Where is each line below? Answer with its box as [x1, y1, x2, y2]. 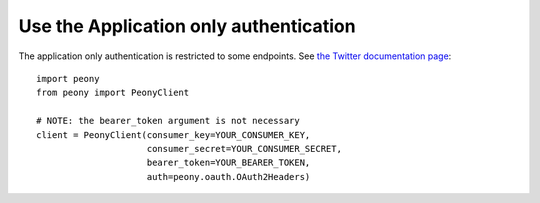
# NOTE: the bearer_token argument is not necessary [36, 115, 300, 127]
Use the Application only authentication [18, 15, 356, 37]
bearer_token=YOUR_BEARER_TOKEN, [146, 157, 311, 169]
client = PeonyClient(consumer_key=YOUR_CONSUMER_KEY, [36, 129, 311, 140]
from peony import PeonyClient [36, 87, 190, 99]
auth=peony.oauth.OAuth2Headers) [146, 171, 311, 182]
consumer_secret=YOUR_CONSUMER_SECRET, [146, 143, 342, 154]
